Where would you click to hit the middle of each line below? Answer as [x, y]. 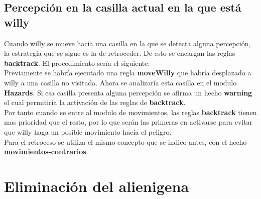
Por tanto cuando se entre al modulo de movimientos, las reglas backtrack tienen [130, 112]
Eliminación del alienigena [97, 186]
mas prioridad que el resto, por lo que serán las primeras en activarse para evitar [128, 122]
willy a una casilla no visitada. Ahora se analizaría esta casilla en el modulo [120, 82]
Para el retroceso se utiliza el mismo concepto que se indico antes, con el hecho [125, 141]
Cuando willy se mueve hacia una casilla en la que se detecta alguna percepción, [127, 43]
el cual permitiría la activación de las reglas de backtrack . [95, 102]
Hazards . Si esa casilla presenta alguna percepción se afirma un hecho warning [128, 92]
